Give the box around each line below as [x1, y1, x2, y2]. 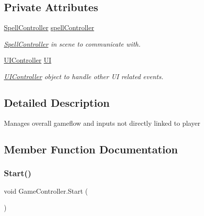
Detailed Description [4, 95, 110, 110]
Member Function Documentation [4, 141, 178, 156]
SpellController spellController [4, 22, 94, 33]
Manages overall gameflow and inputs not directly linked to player [4, 117, 201, 128]
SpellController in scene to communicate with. [4, 38, 141, 49]
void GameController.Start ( [4, 186, 88, 196]
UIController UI [4, 55, 51, 65]
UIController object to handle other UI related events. [4, 71, 163, 81]
